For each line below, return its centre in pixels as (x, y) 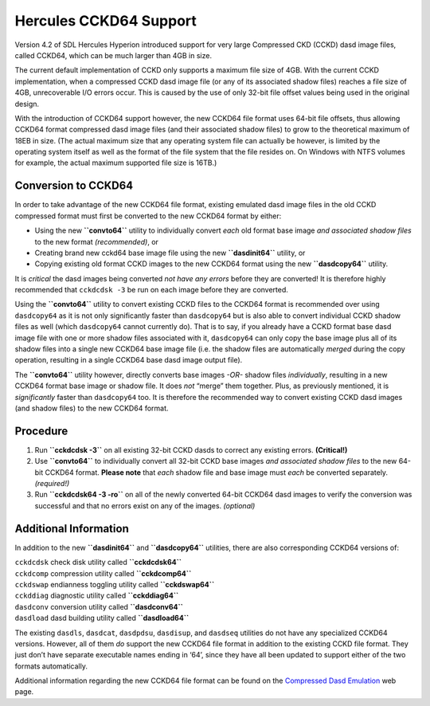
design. (27, 104)
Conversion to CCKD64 (74, 186)
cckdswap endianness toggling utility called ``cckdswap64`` (115, 584)
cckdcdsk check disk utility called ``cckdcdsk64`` (98, 563)
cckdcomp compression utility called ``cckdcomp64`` (103, 573)
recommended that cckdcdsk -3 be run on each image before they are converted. (151, 290)
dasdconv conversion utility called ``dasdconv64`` (99, 606)
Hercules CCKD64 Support (106, 21)
